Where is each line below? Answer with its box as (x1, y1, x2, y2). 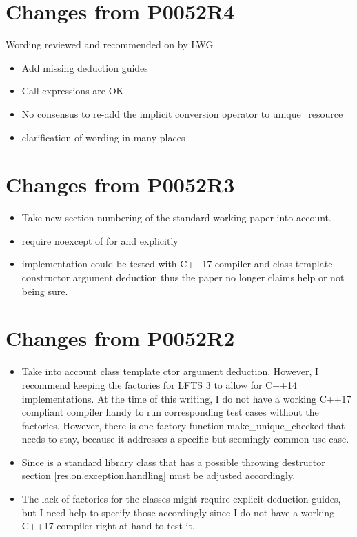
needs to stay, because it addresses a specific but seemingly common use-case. (21, 432, 349, 446)
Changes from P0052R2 (6, 324, 235, 352)
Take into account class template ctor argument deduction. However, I (21, 364, 319, 378)
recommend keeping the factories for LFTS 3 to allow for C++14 (21, 377, 298, 392)
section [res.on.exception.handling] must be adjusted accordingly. (21, 468, 296, 483)
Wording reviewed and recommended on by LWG (6, 37, 214, 52)
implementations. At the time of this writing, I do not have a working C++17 (21, 391, 351, 405)
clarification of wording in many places (21, 130, 185, 144)
